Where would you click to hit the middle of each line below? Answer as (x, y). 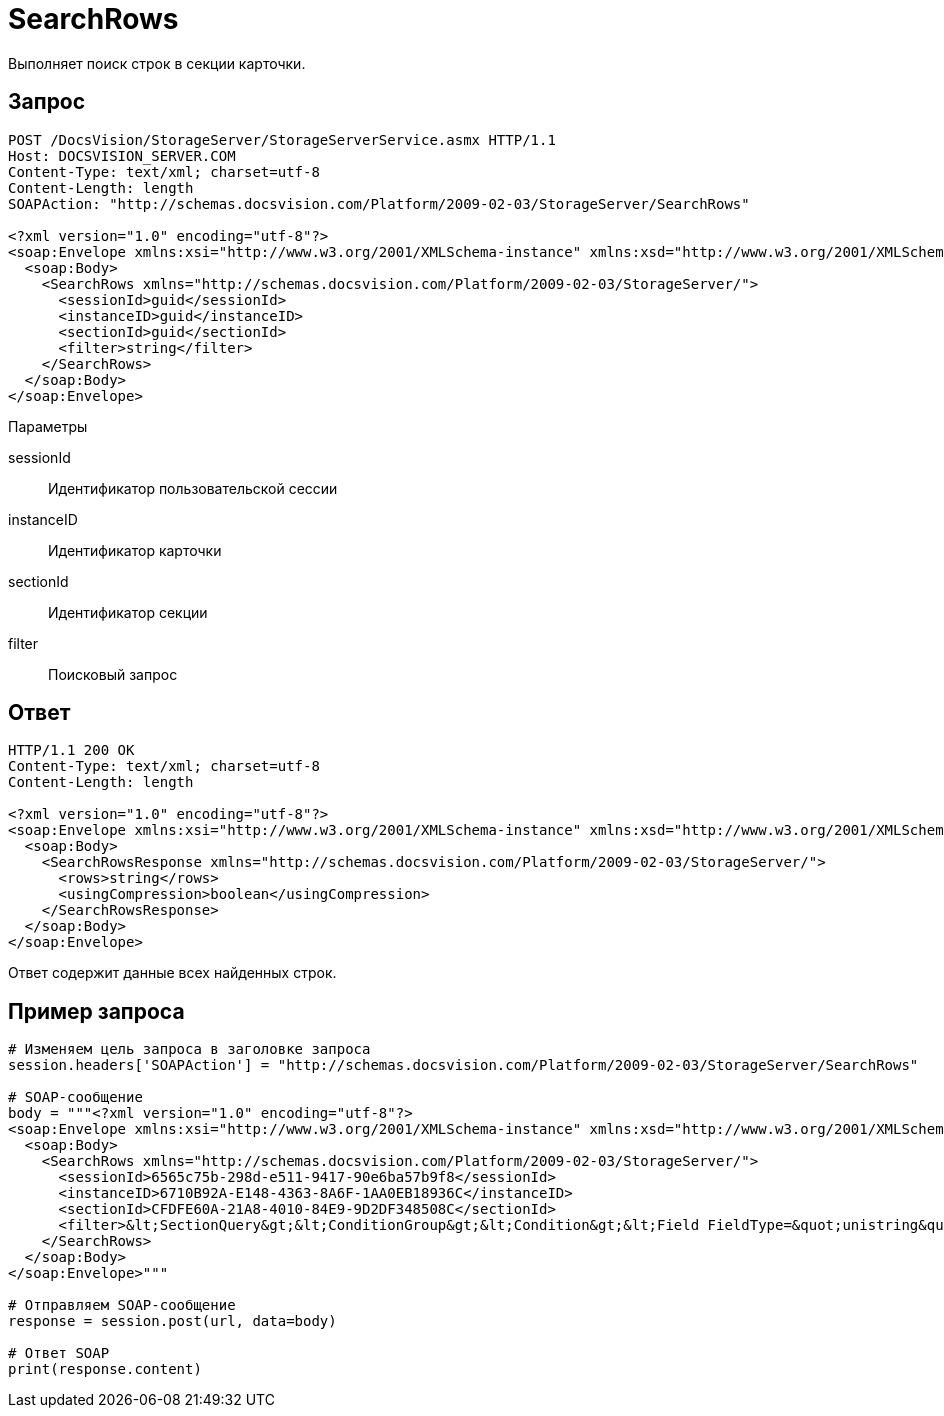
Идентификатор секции (128, 612)
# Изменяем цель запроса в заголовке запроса (189, 1049)
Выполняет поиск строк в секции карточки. (157, 63)
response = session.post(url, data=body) (172, 1321)
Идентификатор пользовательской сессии (193, 488)
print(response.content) (105, 1369)
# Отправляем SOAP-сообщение (122, 1305)
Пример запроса (96, 1011)
